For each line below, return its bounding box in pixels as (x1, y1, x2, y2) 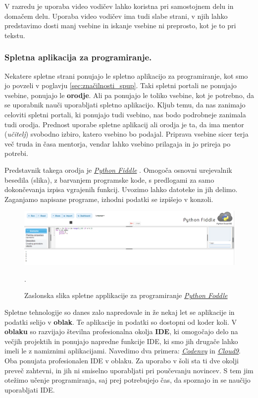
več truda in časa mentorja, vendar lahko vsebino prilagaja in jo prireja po (4, 138, 231, 149)
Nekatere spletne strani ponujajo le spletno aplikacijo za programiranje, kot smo (4, 70, 248, 81)
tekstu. (4, 30, 25, 40)
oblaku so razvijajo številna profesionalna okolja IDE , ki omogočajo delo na (4, 326, 238, 337)
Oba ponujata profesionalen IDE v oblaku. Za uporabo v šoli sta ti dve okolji (4, 355, 239, 365)
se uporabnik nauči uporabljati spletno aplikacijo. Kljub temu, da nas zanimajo (4, 99, 246, 110)
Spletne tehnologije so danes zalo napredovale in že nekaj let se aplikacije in (4, 306, 235, 317)
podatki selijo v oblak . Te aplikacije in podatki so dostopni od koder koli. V (4, 316, 237, 327)
